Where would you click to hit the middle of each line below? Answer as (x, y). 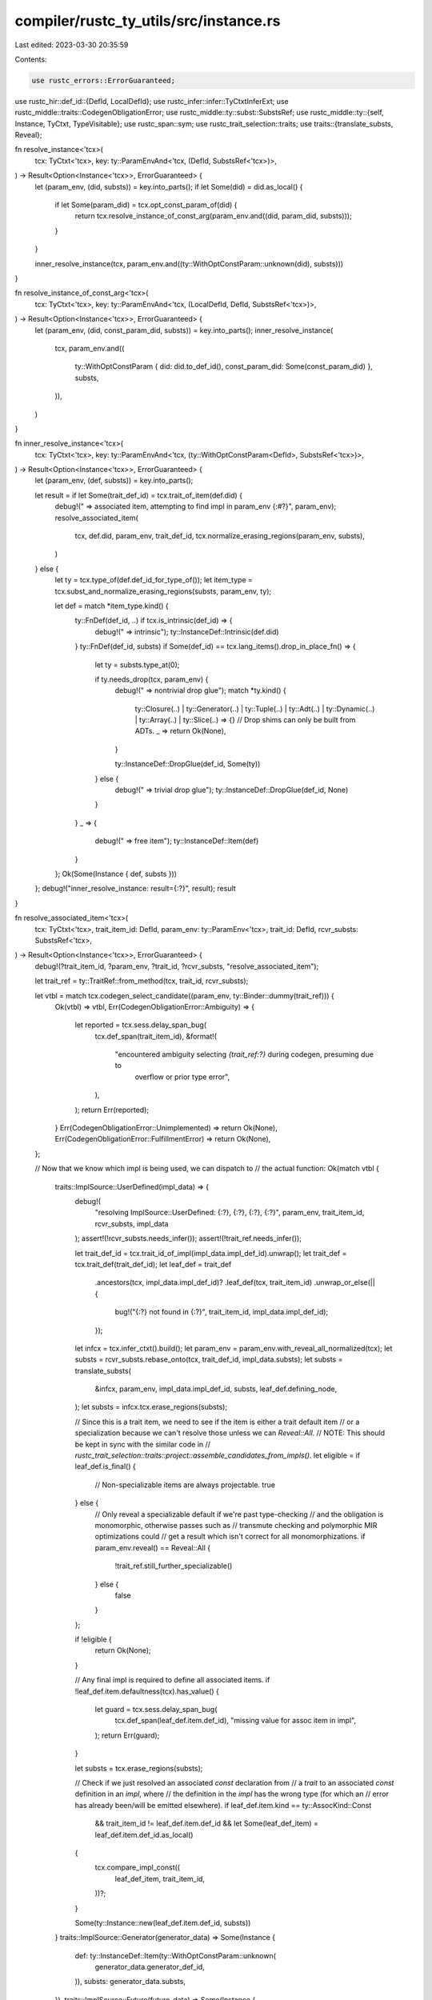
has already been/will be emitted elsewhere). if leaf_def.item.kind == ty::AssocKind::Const (223, 1805)
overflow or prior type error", (182, 1077)
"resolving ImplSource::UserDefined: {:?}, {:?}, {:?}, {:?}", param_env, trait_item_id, (230, 1213)
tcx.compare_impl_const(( (137, 1867)
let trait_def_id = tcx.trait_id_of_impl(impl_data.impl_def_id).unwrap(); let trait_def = (211, 1253)
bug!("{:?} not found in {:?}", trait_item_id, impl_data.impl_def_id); (222, 1312)
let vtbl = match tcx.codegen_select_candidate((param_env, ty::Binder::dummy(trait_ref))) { (185, 995)
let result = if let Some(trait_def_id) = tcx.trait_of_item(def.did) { (139, 495)
